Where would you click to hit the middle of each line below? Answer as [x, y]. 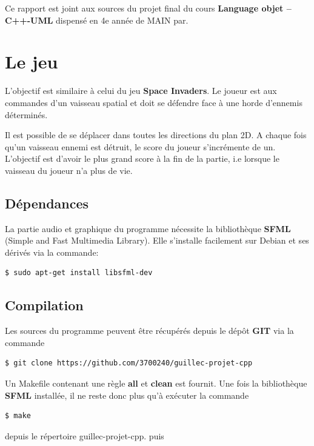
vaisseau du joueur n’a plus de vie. [69, 170]
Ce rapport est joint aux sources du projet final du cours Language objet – [148, 8]
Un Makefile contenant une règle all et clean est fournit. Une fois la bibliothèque [156, 383]
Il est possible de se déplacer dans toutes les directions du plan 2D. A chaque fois [156, 135]
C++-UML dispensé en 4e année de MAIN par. [97, 20]
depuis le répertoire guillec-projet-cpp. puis [85, 435]
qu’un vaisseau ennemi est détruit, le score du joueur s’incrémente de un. [140, 146]
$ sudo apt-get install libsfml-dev [79, 273]
